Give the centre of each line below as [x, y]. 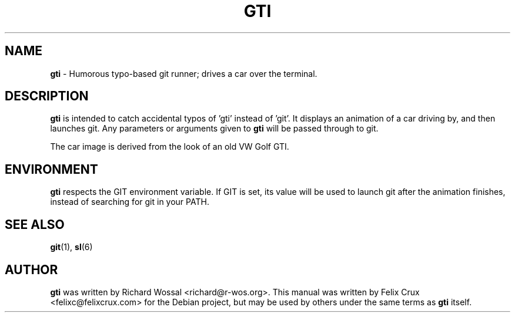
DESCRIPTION [47, 96]
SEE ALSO [35, 224]
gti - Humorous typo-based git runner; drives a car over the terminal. [184, 73]
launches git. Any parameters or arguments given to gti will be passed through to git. [214, 129]
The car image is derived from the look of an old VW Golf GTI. [170, 147]
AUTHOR [31, 269]
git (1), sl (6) [71, 247]
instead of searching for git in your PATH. [130, 202]
